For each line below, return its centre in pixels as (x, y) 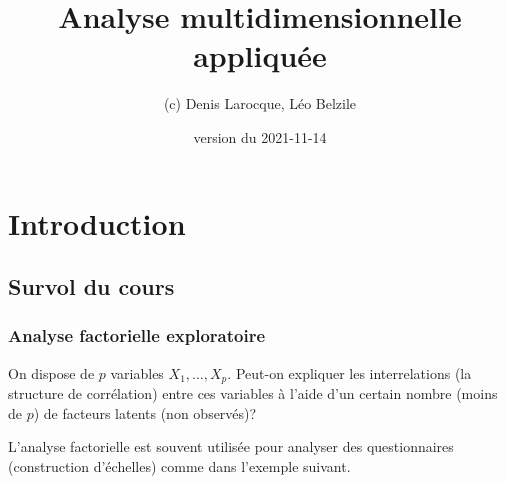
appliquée (260, 55)
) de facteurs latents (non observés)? (145, 412)
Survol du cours (91, 286)
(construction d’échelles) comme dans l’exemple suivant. (179, 465)
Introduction (97, 222)
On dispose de (51, 372)
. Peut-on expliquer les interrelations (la (349, 372)
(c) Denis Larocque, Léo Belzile (260, 103)
